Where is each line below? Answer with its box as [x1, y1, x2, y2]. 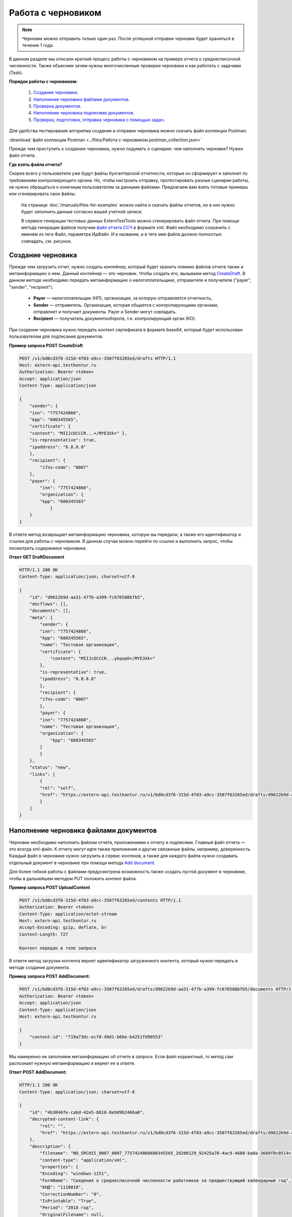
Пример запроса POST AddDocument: [9, 974, 90, 979]
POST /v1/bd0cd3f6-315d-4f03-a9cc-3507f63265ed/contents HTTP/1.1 [19, 897, 181, 903]
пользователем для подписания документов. [9, 333, 104, 339]
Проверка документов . [33, 103, 82, 109]
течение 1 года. [22, 42, 54, 48]
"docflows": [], [29, 601, 68, 607]
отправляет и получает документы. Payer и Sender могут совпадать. [33, 309, 177, 314]
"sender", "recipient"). [9, 284, 54, 290]
